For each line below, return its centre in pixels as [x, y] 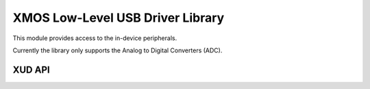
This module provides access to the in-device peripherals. [95, 38]
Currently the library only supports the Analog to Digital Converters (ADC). [118, 50]
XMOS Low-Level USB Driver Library [119, 18]
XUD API [32, 70]
